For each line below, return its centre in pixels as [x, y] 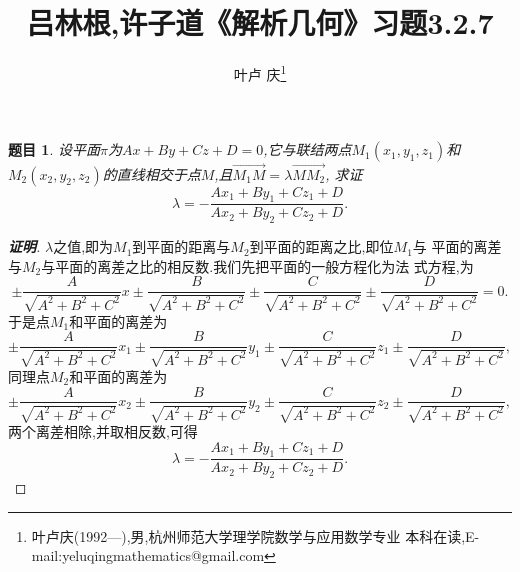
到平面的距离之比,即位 [321, 246]
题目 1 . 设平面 [54, 149]
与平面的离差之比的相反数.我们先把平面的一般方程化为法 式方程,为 [257, 265]
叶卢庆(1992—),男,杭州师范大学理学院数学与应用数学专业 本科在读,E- [255, 535]
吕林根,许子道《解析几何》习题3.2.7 [260, 22]
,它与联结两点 [307, 149]
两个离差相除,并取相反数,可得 [103, 430]
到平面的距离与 [181, 246]
